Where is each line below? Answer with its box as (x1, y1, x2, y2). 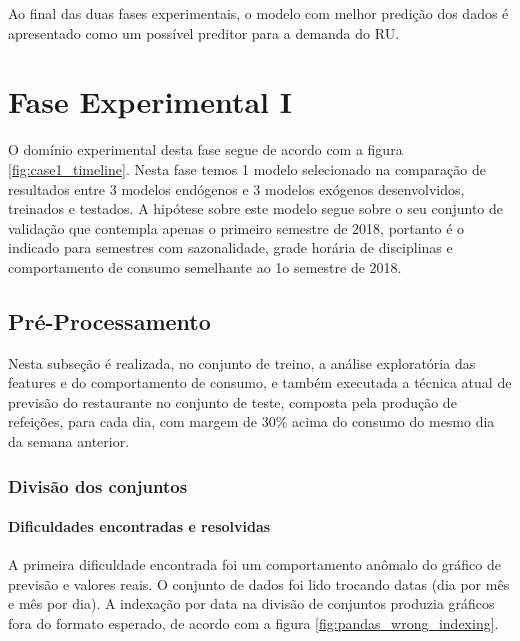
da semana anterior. (8, 431, 130, 452)
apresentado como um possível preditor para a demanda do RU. (8, 22, 400, 43)
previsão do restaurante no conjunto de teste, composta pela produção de (8, 391, 457, 412)
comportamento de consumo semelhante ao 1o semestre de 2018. (8, 256, 402, 277)
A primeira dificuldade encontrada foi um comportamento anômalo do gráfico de (8, 554, 501, 575)
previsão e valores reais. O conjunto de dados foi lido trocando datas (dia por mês (8, 573, 510, 594)
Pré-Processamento (8, 305, 211, 336)
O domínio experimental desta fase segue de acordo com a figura (8, 139, 403, 160)
